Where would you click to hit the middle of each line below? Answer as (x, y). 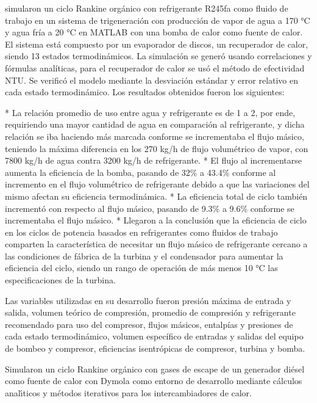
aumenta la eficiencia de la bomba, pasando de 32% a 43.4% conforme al (141, 172)
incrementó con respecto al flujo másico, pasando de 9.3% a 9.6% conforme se (150, 208)
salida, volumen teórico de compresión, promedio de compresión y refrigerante (150, 312)
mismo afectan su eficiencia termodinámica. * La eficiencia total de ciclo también (156, 196)
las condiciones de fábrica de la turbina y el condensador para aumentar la (144, 256)
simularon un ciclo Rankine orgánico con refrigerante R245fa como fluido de (147, 8)
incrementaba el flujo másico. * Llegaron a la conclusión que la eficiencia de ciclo (156, 220)
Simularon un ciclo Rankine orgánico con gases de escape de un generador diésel (155, 369)
